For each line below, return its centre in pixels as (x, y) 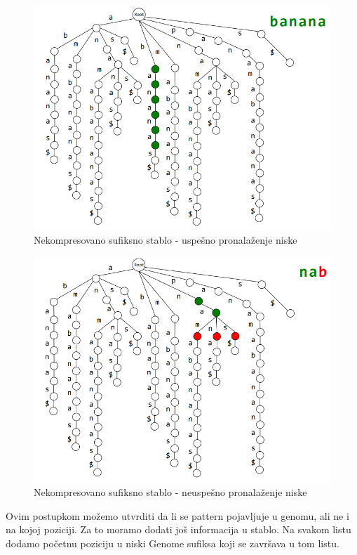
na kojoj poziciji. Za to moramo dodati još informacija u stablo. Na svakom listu (178, 529)
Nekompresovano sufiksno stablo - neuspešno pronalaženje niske (170, 492)
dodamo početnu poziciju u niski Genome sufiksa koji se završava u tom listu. (173, 543)
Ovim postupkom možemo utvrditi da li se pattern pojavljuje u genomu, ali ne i (177, 515)
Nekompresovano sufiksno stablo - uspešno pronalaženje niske (166, 240)
